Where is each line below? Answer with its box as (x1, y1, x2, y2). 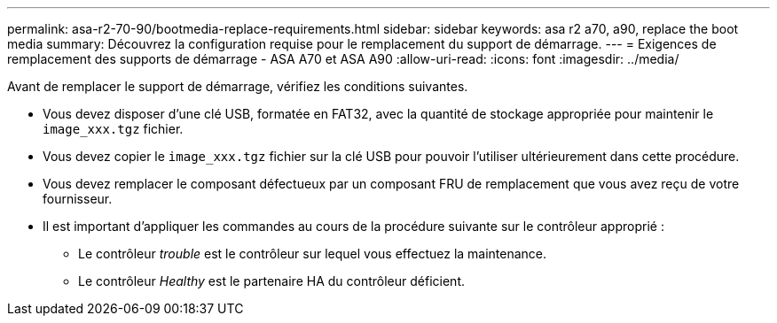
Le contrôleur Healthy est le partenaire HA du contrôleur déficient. (78, 273, 465, 288)
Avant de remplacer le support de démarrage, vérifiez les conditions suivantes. (7, 79, 468, 94)
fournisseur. (43, 191, 113, 206)
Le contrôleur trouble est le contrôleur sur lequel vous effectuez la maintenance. (78, 246, 547, 261)
